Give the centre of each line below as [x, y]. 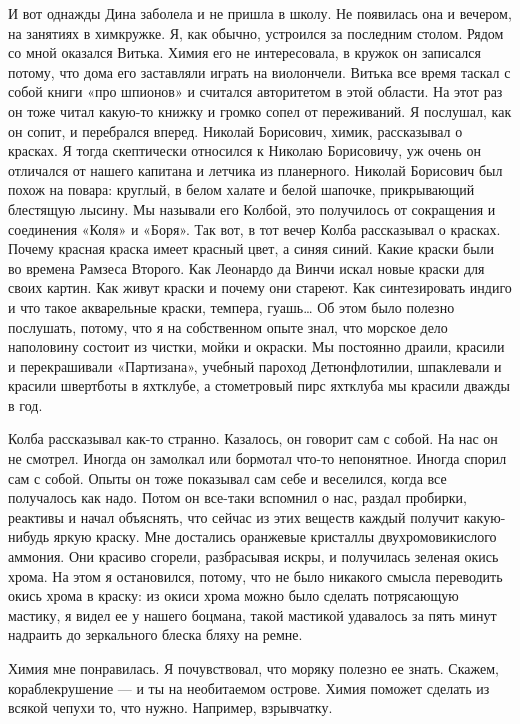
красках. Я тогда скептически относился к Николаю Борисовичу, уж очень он [244, 150]
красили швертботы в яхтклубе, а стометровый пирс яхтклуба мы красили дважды [259, 385]
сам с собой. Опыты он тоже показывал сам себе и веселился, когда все [227, 477]
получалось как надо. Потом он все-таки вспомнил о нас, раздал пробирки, [237, 497]
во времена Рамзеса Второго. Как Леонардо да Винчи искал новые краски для [246, 267]
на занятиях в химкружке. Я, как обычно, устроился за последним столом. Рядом [256, 32]
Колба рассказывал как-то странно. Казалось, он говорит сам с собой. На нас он [253, 438]
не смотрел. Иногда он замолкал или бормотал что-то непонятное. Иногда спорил [257, 458]
